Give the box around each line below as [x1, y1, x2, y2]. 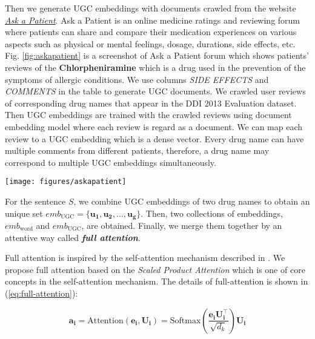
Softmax [170, 316, 201, 325]
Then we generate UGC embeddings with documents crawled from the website [5, 2, 296, 14]
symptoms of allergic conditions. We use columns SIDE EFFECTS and [5, 73, 269, 85]
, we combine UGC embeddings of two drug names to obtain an [73, 194, 310, 207]
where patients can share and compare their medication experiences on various [5, 25, 297, 38]
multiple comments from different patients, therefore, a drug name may [5, 144, 270, 157]
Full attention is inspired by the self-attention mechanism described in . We [5, 251, 285, 264]
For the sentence [5, 194, 66, 207]
